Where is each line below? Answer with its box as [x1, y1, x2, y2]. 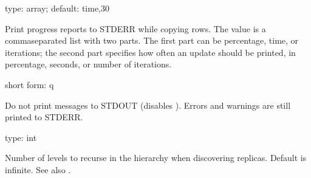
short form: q [5, 78, 54, 91]
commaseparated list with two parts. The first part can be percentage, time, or [5, 34, 299, 47]
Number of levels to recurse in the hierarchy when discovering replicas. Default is [5, 151, 307, 164]
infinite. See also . [5, 163, 71, 176]
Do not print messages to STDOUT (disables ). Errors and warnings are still [5, 98, 291, 111]
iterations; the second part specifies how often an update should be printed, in [5, 46, 296, 58]
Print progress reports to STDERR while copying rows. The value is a [5, 22, 266, 35]
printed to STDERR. [5, 111, 83, 123]
